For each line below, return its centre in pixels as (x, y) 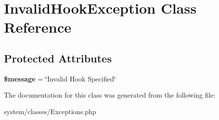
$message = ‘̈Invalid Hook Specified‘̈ (60, 78)
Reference (38, 27)
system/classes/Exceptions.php (50, 111)
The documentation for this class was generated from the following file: (110, 95)
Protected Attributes (58, 58)
